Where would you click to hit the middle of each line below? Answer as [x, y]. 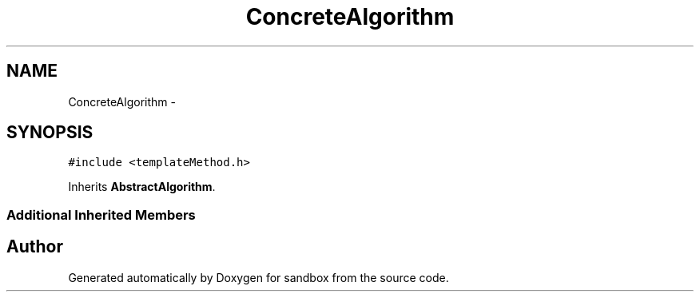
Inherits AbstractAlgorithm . [142, 187]
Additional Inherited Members [101, 215]
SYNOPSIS [50, 133]
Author [35, 247]
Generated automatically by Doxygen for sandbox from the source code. [259, 277]
